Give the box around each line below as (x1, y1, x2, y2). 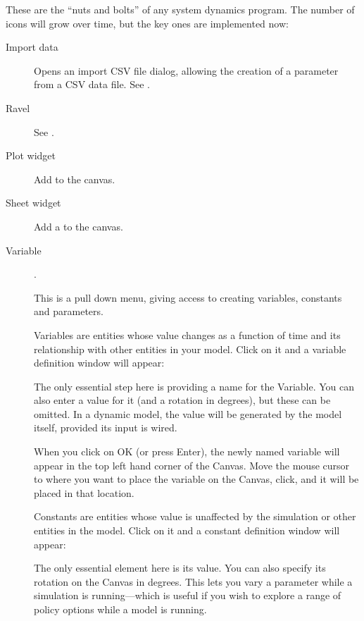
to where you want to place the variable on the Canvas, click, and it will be (34, 472, 359, 486)
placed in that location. (34, 485, 134, 500)
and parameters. (34, 304, 103, 319)
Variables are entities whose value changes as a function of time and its (34, 327, 341, 342)
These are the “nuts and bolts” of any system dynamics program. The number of (6, 2, 355, 16)
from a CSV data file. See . (34, 77, 150, 92)
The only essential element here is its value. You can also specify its (34, 560, 326, 575)
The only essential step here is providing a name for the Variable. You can (34, 379, 355, 393)
